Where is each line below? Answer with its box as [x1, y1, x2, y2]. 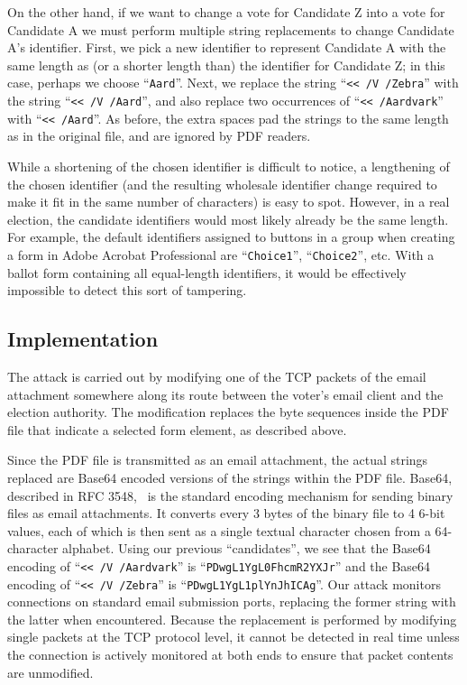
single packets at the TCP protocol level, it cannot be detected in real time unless [7, 627, 460, 646]
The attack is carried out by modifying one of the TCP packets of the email [7, 366, 426, 385]
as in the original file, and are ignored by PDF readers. [7, 126, 311, 145]
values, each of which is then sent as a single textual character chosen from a [7, 521, 431, 540]
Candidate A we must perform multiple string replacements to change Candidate [7, 20, 454, 39]
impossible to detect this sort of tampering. [7, 281, 247, 300]
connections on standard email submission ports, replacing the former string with [7, 592, 456, 611]
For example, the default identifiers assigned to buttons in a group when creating [7, 227, 455, 246]
